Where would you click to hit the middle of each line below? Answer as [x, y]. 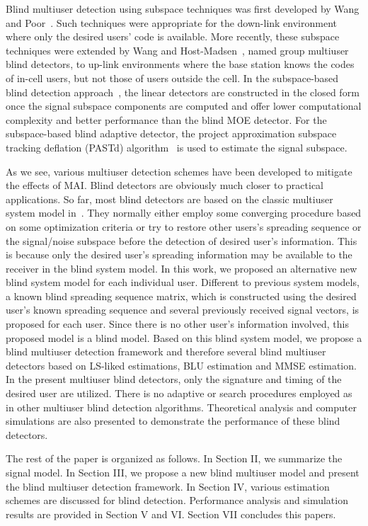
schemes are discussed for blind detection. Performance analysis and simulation [177, 500]
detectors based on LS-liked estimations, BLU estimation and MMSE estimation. [181, 365]
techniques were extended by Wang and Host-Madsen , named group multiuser [177, 50]
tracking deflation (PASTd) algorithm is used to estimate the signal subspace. [177, 147]
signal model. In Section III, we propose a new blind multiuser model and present [183, 472]
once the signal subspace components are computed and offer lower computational [184, 106]
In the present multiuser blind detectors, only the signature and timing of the [174, 379]
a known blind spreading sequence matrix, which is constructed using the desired [181, 296]
